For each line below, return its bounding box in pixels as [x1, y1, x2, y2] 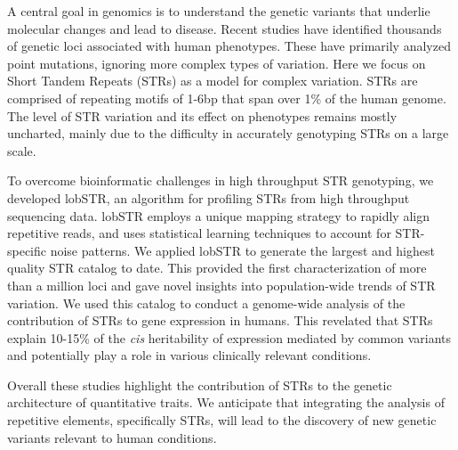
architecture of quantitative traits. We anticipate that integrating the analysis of [7, 393, 445, 412]
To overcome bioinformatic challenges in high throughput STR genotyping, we [7, 171, 434, 190]
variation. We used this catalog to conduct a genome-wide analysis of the [7, 293, 406, 312]
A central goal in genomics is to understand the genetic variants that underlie [7, 2, 430, 20]
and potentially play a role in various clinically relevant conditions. [7, 346, 372, 364]
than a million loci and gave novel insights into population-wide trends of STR [7, 275, 436, 294]
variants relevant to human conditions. [7, 428, 217, 446]
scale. [7, 141, 36, 160]
